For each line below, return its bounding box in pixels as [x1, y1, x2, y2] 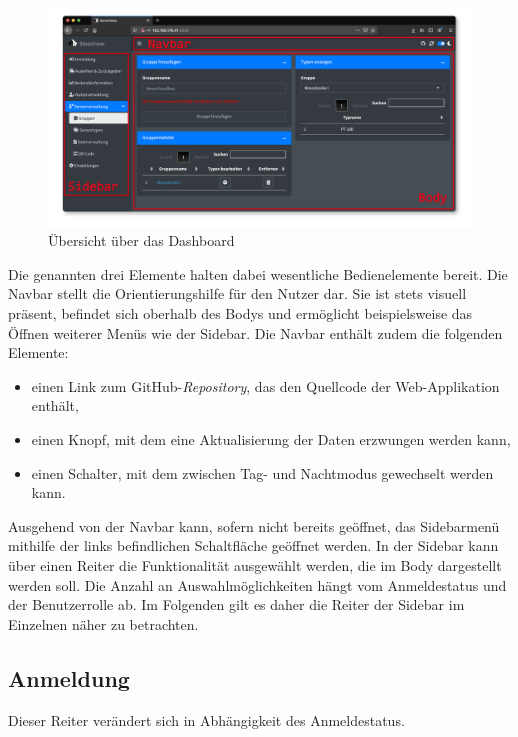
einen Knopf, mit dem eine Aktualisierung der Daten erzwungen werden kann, [31, 428, 511, 449]
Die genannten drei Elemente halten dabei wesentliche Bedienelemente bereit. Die [8, 263, 508, 284]
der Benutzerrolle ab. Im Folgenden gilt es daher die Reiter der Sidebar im [8, 594, 465, 615]
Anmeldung [8, 662, 130, 693]
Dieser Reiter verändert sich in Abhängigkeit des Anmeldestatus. [8, 709, 405, 730]
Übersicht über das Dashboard [48, 230, 235, 251]
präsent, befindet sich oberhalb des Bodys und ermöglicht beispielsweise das [8, 303, 473, 323]
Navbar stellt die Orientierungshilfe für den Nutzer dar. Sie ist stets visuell [8, 283, 467, 304]
